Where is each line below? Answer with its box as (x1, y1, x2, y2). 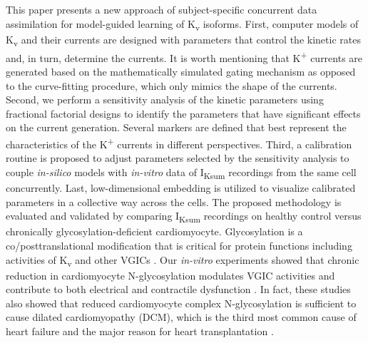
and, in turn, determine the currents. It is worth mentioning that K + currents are (6, 48, 363, 65)
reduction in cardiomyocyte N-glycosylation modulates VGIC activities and (6, 267, 335, 282)
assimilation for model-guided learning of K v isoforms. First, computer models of (6, 16, 359, 33)
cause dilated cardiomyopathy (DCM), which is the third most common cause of (6, 309, 357, 324)
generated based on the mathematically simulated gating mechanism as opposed (6, 64, 356, 79)
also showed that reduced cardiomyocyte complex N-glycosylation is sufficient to (6, 295, 357, 310)
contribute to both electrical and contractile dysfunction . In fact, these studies (6, 282, 351, 297)
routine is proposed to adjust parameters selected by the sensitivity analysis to (6, 150, 349, 165)
